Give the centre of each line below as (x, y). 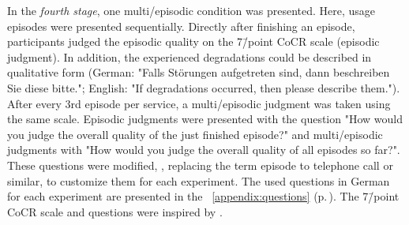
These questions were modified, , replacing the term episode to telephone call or (200, 165)
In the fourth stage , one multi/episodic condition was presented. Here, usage (191, 10)
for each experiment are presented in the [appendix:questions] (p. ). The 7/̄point (203, 196)
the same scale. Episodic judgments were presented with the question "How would (205, 119)
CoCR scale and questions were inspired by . (115, 211)
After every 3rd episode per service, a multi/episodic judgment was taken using (199, 103)
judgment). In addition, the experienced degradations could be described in (189, 56)
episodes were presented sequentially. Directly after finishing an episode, (181, 26)
